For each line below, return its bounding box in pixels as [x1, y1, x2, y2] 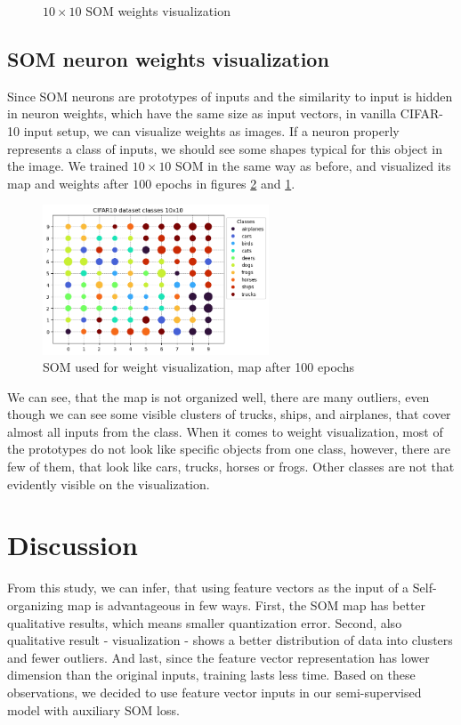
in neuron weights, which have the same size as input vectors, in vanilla [7, 104, 397, 123]
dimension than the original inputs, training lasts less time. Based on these [7, 665, 416, 684]
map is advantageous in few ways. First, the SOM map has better [67, 595, 426, 614]
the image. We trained [7, 157, 129, 175]
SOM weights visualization [85, 2, 230, 20]
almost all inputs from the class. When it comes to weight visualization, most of [7, 422, 443, 440]
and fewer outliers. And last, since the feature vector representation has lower [7, 648, 430, 666]
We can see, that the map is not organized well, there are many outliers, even [7, 387, 430, 406]
